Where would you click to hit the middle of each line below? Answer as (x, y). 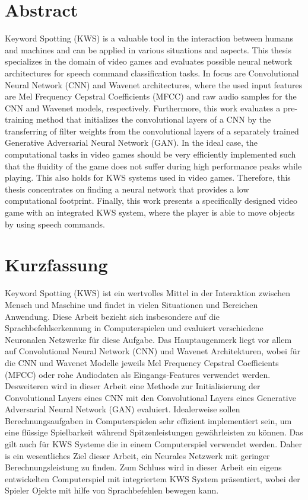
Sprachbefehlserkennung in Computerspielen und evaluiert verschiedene (134, 328)
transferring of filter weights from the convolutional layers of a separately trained (152, 131)
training (19, 119)
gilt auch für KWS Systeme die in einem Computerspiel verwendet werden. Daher (154, 444)
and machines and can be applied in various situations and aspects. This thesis (148, 49)
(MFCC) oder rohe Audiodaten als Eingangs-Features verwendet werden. (138, 374)
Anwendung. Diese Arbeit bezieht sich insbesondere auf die (112, 316)
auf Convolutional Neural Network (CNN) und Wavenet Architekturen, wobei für (153, 351)
